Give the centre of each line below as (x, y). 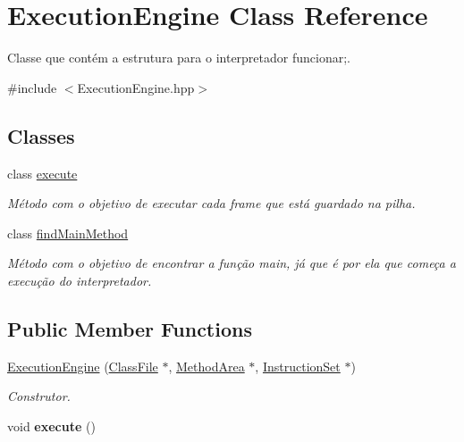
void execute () (51, 425)
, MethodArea (207, 366)
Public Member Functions (130, 328)
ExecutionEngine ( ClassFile (83, 366)
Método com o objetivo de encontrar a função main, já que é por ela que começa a (232, 263)
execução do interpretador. (80, 280)
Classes (41, 135)
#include (32, 87)
